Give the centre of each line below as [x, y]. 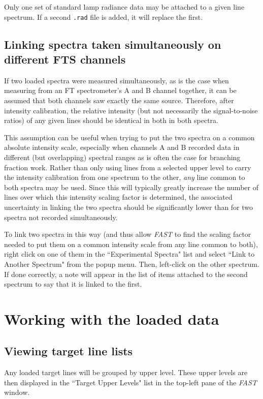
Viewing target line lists [69, 351]
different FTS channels [65, 59]
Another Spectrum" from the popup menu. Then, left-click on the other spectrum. [132, 264]
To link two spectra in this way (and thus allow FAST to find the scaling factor [128, 234]
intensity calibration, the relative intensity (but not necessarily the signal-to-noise [131, 110]
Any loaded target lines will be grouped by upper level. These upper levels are [126, 372]
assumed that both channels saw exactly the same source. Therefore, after [119, 100]
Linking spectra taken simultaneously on [113, 44]
